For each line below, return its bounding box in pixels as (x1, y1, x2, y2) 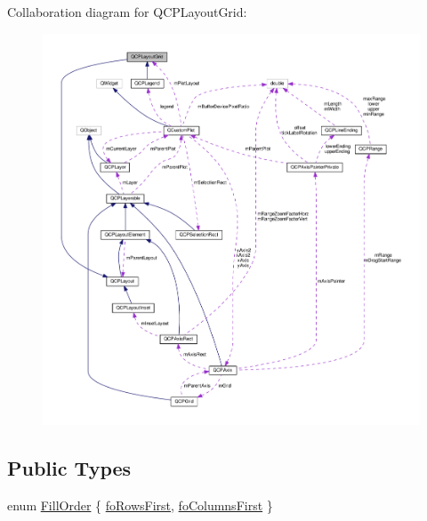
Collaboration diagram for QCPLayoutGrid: (7, 3, 247, 20)
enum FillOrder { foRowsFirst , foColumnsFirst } (7, 496, 273, 515)
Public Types (7, 454, 132, 482)
